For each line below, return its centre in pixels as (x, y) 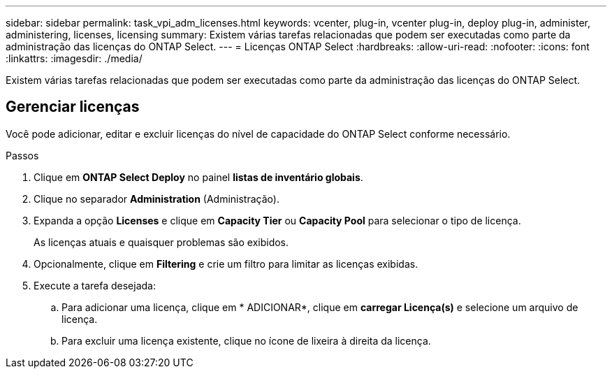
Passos (22, 155)
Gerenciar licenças (73, 107)
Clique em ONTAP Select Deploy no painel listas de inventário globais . (198, 177)
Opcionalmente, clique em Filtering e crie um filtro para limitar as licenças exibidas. (226, 264)
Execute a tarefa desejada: (95, 285)
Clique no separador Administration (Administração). (156, 199)
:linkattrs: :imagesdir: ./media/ (74, 58)
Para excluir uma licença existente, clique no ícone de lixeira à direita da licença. (246, 340)
